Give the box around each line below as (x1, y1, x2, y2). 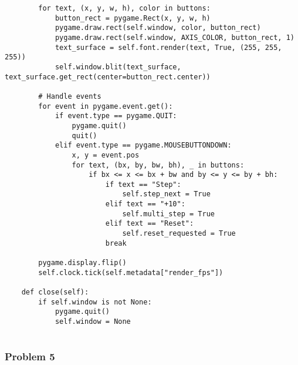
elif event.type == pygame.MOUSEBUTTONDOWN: (55, 141, 232, 150)
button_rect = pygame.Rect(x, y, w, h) (55, 14, 211, 22)
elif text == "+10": (105, 200, 185, 209)
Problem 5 (5, 349, 55, 364)
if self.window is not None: (38, 297, 152, 306)
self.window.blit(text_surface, (55, 62, 181, 71)
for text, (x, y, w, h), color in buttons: (38, 4, 211, 12)
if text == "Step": (105, 180, 181, 189)
